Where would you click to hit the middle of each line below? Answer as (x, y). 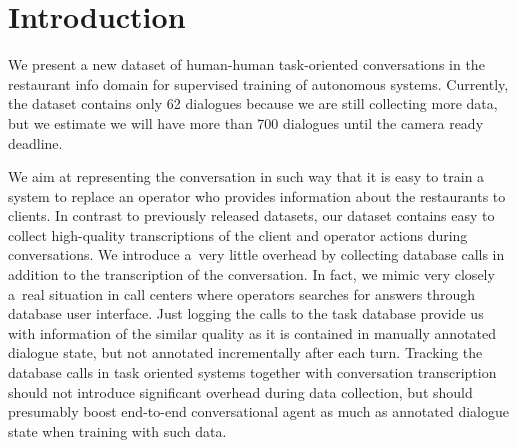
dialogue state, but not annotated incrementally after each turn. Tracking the (245, 352)
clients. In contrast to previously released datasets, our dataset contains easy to (251, 215)
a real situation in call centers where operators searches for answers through (242, 293)
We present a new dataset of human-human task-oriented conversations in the (246, 64)
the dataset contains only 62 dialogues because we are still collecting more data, (253, 103)
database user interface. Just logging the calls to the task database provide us (246, 313)
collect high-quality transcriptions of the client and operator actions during (238, 234)
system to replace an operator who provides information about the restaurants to (257, 195)
